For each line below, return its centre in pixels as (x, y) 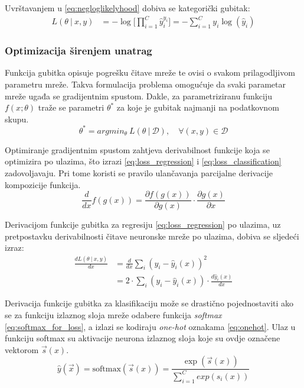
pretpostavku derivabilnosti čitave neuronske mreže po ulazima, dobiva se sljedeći (152, 236)
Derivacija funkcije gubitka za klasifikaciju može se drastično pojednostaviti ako (149, 303)
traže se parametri (71, 107)
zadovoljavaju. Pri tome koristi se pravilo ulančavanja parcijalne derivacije (139, 173)
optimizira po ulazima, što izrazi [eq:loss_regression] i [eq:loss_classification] (143, 161)
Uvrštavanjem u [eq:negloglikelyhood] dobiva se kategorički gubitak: (128, 8)
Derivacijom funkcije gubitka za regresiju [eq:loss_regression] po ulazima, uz (143, 224)
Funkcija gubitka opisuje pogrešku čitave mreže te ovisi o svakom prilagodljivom (150, 72)
